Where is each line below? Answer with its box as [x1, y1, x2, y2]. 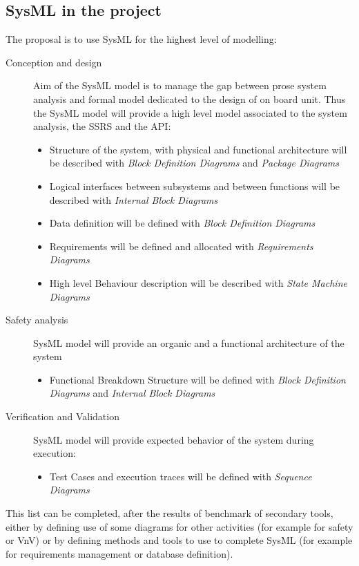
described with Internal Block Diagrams [49, 192, 218, 207]
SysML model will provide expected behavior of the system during [33, 432, 314, 446]
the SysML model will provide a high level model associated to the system [33, 105, 347, 120]
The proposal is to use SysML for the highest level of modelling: [6, 32, 277, 46]
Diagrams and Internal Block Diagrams [49, 386, 215, 400]
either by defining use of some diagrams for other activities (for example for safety [6, 519, 353, 534]
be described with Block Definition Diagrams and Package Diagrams [49, 155, 339, 170]
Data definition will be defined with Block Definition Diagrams [49, 216, 316, 230]
